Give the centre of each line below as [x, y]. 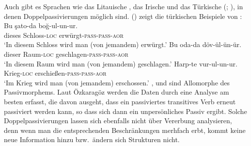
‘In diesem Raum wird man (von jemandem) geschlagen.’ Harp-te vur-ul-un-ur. [121, 63]
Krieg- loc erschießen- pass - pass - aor [55, 73]
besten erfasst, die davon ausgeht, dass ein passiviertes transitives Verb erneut [120, 101]
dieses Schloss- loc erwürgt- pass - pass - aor [64, 35]
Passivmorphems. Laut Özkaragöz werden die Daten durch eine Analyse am [117, 92]
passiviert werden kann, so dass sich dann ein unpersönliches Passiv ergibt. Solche [125, 111]
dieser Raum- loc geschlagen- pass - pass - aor [66, 54]
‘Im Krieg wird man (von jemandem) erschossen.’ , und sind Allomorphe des [117, 82]
